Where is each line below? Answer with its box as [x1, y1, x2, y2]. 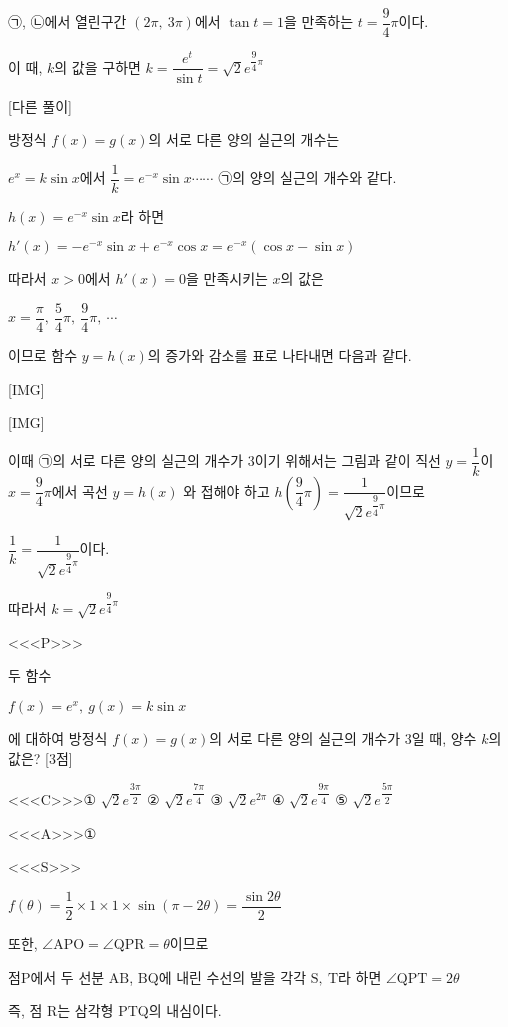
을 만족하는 [284, 11, 354, 32]
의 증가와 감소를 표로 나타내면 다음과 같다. [147, 345, 412, 365]
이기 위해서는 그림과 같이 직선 [254, 450, 441, 471]
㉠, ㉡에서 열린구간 [8, 11, 127, 32]
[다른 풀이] [8, 95, 72, 116]
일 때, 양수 [411, 728, 477, 749]
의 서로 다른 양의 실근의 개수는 [148, 129, 340, 150]
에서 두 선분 [30, 966, 105, 987]
